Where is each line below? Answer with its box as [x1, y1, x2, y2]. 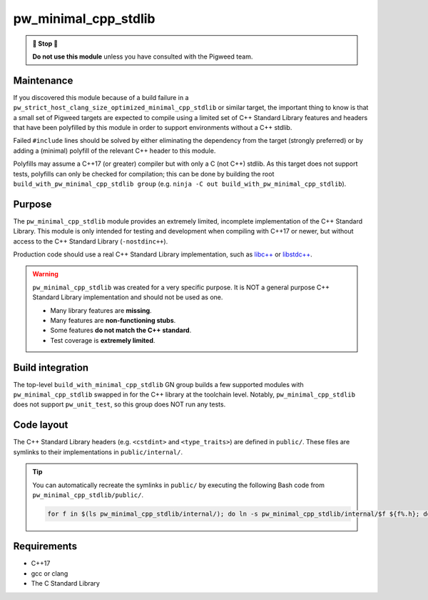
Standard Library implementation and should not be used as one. [32, 293, 223, 301]
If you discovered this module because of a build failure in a [13, 93, 189, 101]
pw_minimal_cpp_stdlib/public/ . [32, 490, 144, 499]
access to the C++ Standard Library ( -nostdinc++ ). [13, 236, 168, 246]
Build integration [13, 361, 89, 374]
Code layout [13, 419, 68, 431]
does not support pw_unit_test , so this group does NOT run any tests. [13, 400, 226, 409]
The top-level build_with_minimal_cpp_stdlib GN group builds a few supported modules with [13, 380, 305, 389]
